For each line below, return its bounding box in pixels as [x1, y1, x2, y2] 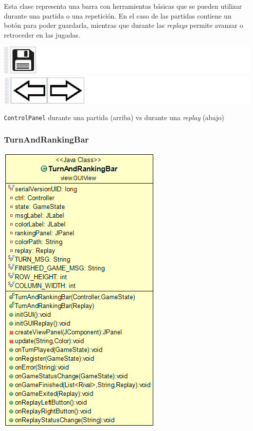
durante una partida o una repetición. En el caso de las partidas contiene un [4, 10, 232, 21]
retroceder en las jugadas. [4, 29, 80, 40]
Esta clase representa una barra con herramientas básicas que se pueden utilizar [4, 1, 242, 11]
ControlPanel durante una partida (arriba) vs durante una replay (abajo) [4, 112, 224, 123]
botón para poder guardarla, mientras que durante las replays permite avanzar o [4, 20, 243, 30]
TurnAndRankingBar [4, 133, 89, 145]
